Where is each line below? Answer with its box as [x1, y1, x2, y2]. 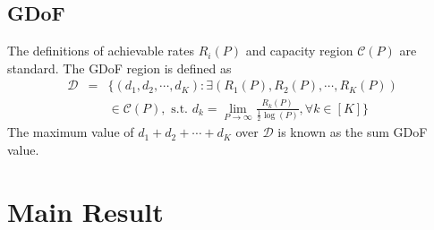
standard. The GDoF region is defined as [7, 58, 232, 77]
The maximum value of [7, 123, 134, 141]
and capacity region [245, 41, 353, 60]
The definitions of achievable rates [7, 41, 195, 60]
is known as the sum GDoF [277, 123, 428, 141]
